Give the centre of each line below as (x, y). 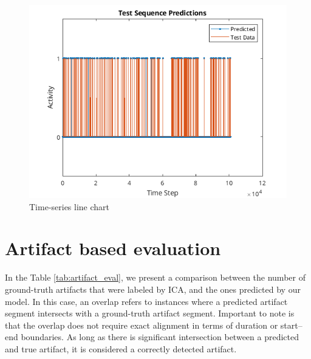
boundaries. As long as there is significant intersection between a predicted (160, 337)
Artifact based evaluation (113, 248)
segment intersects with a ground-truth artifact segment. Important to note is (150, 313)
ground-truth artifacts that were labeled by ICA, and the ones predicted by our (153, 289)
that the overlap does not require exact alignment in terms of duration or (142, 325)
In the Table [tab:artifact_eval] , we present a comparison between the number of (155, 277)
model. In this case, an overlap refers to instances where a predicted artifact (146, 301)
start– (291, 325)
